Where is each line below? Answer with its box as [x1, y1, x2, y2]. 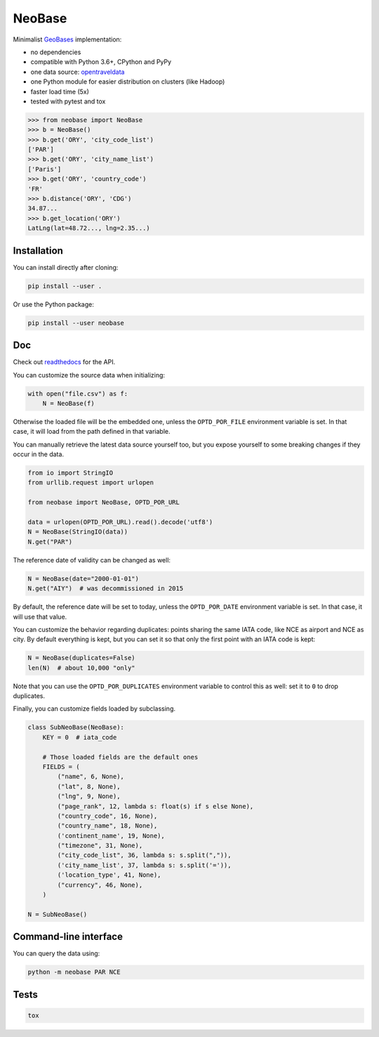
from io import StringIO [27, 469, 114, 477]
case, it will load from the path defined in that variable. [13, 427, 171, 436]
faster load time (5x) [30, 87, 89, 96]
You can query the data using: [13, 949, 100, 958]
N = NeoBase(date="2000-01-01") [27, 574, 140, 583]
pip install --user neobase [27, 318, 124, 327]
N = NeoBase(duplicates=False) [27, 654, 136, 662]
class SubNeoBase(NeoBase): [27, 723, 124, 731]
